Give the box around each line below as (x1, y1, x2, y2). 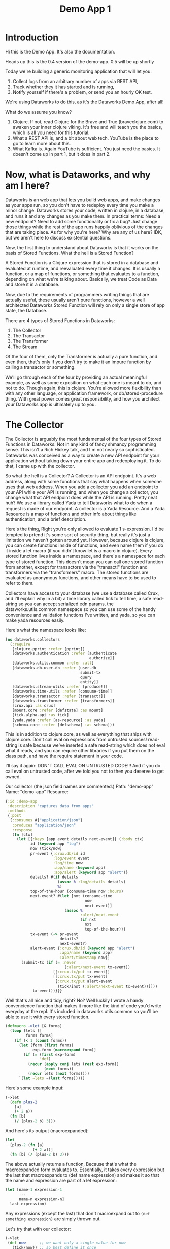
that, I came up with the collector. (5, 463, 75, 469)
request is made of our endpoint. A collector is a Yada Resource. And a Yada (5, 505, 165, 511)
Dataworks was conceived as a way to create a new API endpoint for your (5, 452, 160, 458)
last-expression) (10, 1201, 47, 1207)
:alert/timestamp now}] (59, 955, 110, 961)
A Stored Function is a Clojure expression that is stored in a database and (5, 259, 159, 265)
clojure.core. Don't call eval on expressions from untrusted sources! (5, 737, 147, 743)
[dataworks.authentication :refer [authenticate (12, 651, 117, 656)
